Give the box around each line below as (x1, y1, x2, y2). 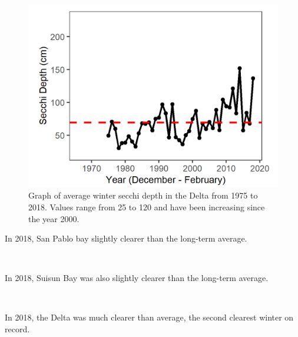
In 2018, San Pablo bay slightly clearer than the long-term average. (5, 232, 247, 245)
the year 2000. (28, 212, 80, 224)
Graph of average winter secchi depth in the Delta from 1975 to (28, 189, 258, 201)
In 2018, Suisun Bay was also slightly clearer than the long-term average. (5, 272, 269, 284)
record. (5, 323, 30, 335)
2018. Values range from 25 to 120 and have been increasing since (28, 200, 265, 213)
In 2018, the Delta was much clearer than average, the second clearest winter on (5, 311, 294, 323)
